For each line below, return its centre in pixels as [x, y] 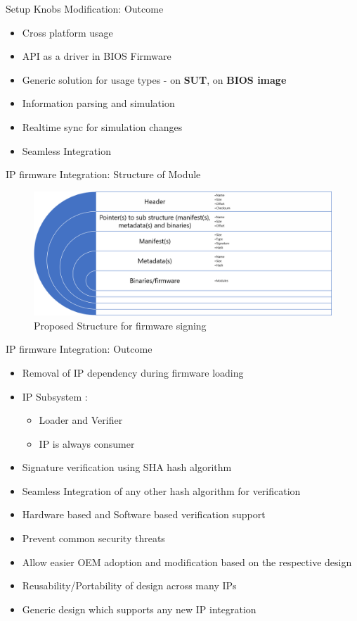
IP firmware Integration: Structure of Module [103, 174]
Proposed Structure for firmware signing [120, 325]
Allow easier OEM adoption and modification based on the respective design [187, 562]
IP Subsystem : [55, 396]
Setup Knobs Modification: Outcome [85, 8]
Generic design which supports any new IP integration [139, 609]
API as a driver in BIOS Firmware [97, 56]
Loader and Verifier [81, 420]
